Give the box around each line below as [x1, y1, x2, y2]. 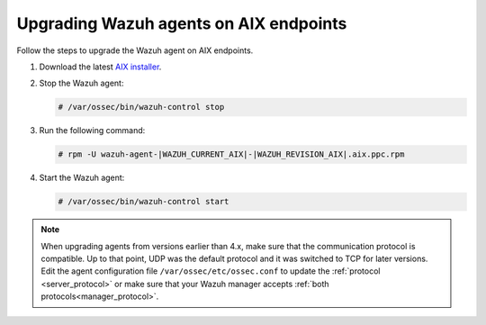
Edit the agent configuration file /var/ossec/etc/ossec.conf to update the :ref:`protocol [40, 266, 381, 276]
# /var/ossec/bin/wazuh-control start [58, 196, 229, 207]
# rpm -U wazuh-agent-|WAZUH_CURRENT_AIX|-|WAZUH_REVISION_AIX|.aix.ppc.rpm [58, 149, 405, 159]
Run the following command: [39, 125, 146, 136]
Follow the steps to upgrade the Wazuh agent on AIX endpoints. [16, 45, 254, 56]
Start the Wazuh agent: [39, 172, 125, 184]
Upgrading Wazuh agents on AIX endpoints [16, 14, 347, 33]
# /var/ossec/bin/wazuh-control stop [58, 102, 225, 113]
